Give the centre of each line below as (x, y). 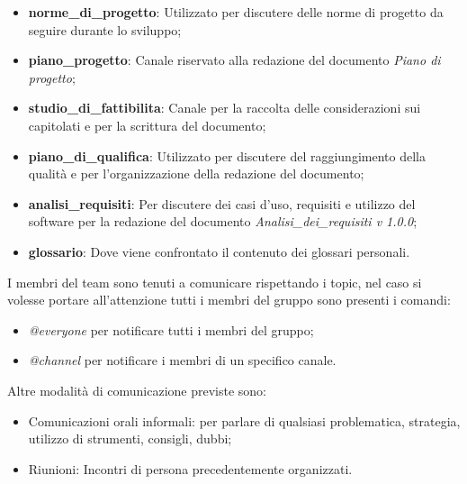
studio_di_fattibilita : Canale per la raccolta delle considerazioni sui (225, 108)
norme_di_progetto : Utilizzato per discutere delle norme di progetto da (236, 12)
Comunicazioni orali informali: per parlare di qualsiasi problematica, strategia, (244, 420)
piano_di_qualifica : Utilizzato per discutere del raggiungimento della (227, 155)
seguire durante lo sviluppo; (105, 29)
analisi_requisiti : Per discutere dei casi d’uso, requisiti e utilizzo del (222, 203)
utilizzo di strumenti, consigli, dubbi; (130, 438)
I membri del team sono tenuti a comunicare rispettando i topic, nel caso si (215, 282)
